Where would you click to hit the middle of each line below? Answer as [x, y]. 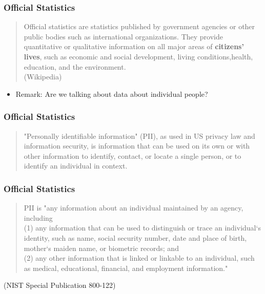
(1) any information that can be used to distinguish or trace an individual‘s [142, 228]
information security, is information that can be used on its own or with [137, 146]
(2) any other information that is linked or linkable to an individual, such [139, 258]
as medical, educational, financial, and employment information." [126, 268]
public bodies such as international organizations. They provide [123, 36]
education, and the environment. [75, 66]
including [38, 217]
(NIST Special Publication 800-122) [60, 285]
